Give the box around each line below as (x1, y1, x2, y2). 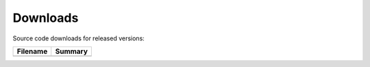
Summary (55, 46, 88, 56)
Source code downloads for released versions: (12, 34, 145, 42)
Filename (16, 46, 48, 56)
